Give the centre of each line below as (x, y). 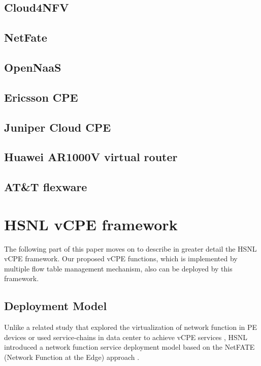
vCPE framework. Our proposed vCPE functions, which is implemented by (121, 258)
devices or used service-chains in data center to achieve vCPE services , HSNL (126, 337)
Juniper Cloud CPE (58, 127)
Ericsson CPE (41, 97)
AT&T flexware (46, 187)
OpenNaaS (33, 67)
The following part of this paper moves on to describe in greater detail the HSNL (130, 248)
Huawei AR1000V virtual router (91, 157)
